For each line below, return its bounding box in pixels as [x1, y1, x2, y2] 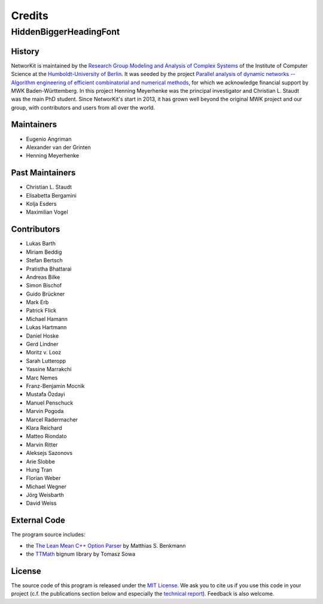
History [11, 46, 40, 56]
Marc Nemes [26, 374, 58, 381]
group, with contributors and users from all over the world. [11, 104, 156, 111]
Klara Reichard [26, 424, 62, 431]
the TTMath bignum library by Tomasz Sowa [26, 551, 136, 558]
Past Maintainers [11, 168, 76, 178]
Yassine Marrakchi [26, 366, 72, 373]
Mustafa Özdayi [26, 391, 65, 398]
